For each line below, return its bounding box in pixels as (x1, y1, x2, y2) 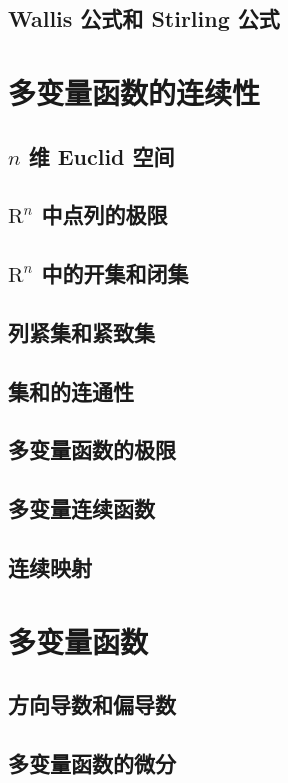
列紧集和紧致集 (8, 316, 155, 347)
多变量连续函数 (8, 493, 155, 524)
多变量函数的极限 (8, 434, 176, 465)
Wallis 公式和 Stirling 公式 (8, 3, 280, 34)
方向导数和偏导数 (8, 689, 176, 720)
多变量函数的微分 (8, 747, 176, 778)
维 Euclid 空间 (28, 140, 175, 171)
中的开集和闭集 (41, 258, 189, 289)
